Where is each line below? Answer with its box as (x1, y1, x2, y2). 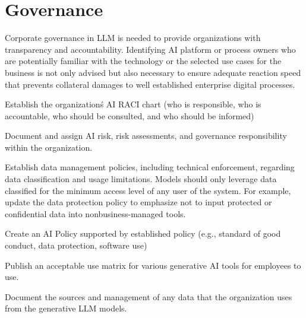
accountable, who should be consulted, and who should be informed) (5, 109, 254, 122)
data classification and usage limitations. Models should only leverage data (5, 173, 277, 185)
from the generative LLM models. (5, 302, 127, 314)
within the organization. (5, 141, 93, 153)
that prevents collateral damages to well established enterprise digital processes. (5, 78, 295, 90)
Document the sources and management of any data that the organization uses (5, 290, 292, 303)
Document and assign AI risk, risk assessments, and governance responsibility (5, 129, 287, 142)
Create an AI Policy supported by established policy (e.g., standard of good (5, 227, 281, 240)
